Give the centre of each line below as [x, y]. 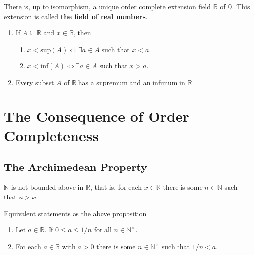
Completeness [51, 135]
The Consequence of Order [97, 116]
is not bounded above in [47, 187]
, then [82, 33]
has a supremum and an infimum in [132, 82]
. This [241, 6]
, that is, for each [116, 187]
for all [103, 230]
